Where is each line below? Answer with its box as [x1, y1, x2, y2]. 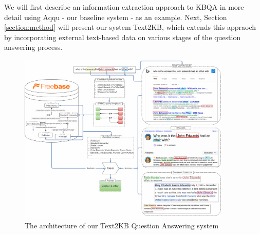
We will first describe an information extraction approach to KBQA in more [4, 2, 244, 12]
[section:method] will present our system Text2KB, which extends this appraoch [4, 22, 256, 32]
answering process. [4, 42, 63, 52]
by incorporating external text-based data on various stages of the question [4, 31, 241, 42]
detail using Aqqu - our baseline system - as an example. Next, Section [4, 11, 227, 22]
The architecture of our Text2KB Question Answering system [25, 220, 219, 231]
